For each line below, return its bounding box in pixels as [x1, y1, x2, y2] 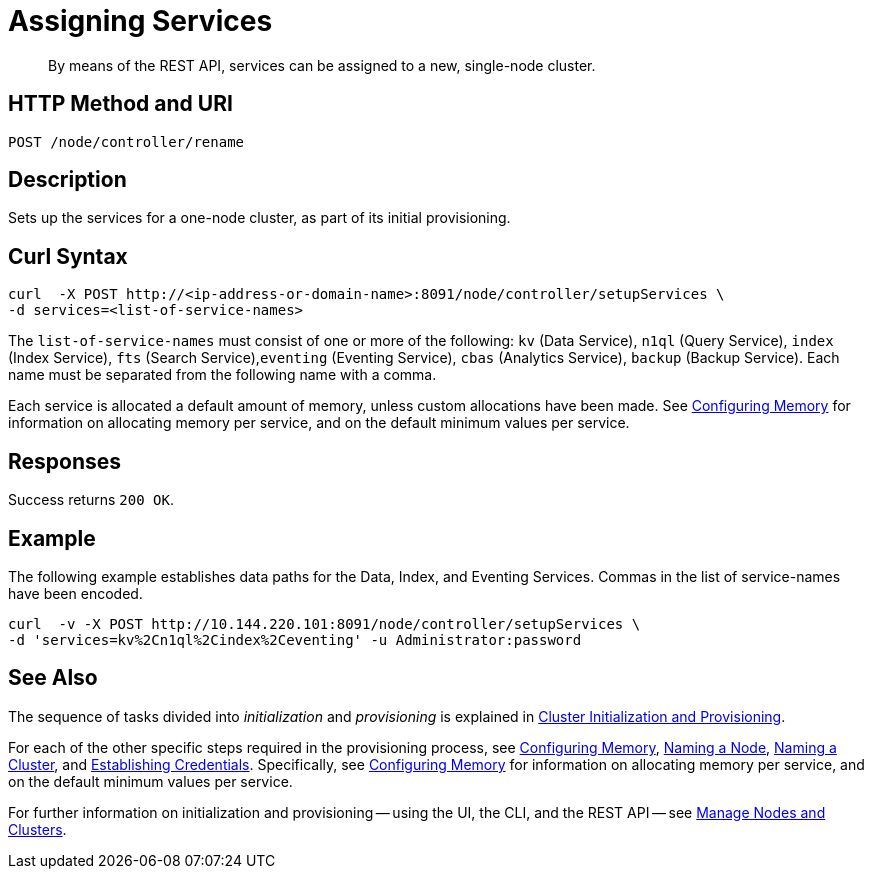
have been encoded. [8, 584, 143, 602]
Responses [8, 448, 122, 474]
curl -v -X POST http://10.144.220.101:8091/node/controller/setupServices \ [8, 615, 641, 632]
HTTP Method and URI [8, 91, 233, 117]
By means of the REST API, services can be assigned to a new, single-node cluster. [48, 56, 596, 74]
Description [8, 167, 127, 193]
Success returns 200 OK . [8, 491, 174, 509]
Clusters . [8, 820, 67, 838]
